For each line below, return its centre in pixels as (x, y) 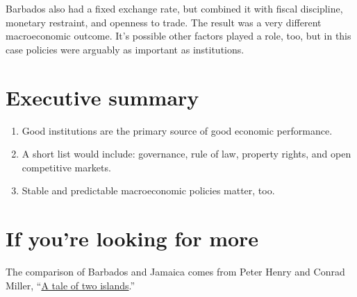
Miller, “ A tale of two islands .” (70, 285)
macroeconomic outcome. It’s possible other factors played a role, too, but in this (178, 36)
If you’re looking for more (132, 238)
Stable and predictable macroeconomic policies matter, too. (148, 190)
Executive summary (102, 97)
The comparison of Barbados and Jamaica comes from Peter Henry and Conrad (175, 271)
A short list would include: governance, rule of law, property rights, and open (186, 154)
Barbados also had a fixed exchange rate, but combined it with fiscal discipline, (174, 8)
